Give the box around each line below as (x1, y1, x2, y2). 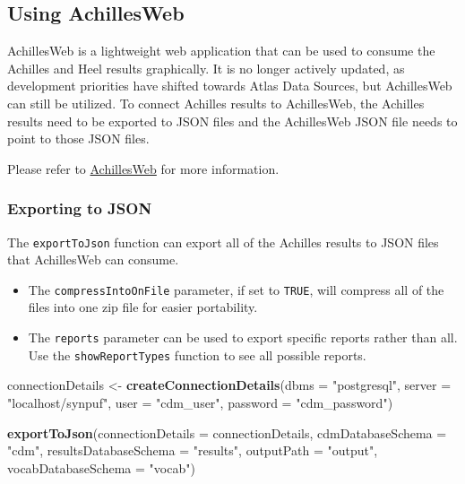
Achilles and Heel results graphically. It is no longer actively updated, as (7, 58, 405, 77)
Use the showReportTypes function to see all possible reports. (28, 345, 366, 364)
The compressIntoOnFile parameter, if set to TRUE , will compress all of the (28, 280, 444, 298)
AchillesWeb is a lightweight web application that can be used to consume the (7, 41, 435, 60)
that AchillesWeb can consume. (7, 250, 179, 269)
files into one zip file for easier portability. (28, 298, 258, 316)
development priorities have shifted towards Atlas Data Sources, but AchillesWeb (7, 76, 452, 95)
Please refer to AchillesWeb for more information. (7, 159, 280, 177)
